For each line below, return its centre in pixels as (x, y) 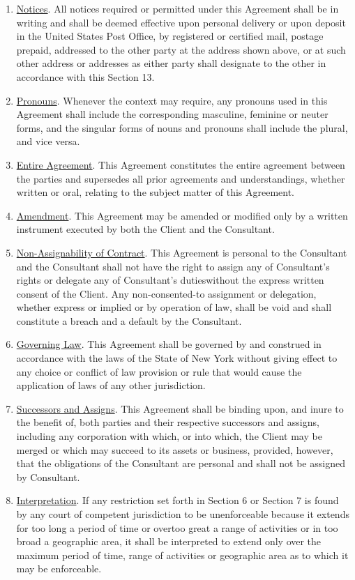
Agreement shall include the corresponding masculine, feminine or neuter (172, 114)
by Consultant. (48, 476)
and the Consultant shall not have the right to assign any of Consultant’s (173, 266)
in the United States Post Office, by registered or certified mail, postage (170, 36)
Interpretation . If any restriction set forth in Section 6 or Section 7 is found (177, 500)
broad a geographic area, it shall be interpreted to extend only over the (169, 541)
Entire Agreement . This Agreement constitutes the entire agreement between (181, 164)
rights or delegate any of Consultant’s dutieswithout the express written (170, 280)
